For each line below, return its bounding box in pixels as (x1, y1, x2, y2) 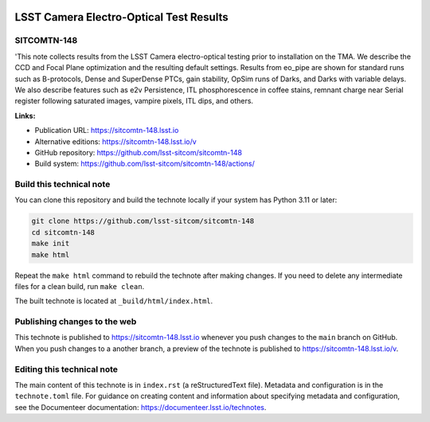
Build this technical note (14, 179, 111, 190)
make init (31, 239, 70, 248)
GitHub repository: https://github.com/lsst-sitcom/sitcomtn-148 (34, 147, 243, 157)
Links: (14, 111, 36, 120)
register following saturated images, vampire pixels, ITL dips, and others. (14, 96, 254, 106)
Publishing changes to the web (14, 316, 137, 327)
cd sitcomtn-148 (31, 228, 96, 236)
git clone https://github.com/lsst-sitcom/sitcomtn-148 (31, 217, 255, 226)
